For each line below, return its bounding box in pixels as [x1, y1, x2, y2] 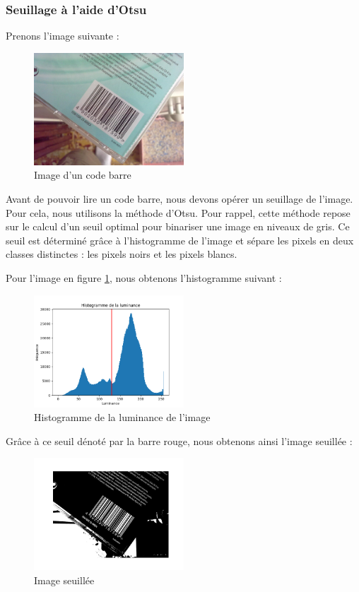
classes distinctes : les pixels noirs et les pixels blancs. [6, 247, 237, 261]
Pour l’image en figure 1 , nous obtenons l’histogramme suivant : [6, 270, 282, 285]
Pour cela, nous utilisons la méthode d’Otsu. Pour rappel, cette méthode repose [6, 205, 351, 220]
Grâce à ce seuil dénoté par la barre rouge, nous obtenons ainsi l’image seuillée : [6, 433, 353, 448]
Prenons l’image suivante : [6, 28, 119, 43]
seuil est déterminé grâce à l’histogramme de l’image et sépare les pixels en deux [6, 232, 354, 247]
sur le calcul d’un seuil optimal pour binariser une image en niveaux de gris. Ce [6, 219, 350, 234]
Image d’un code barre [34, 167, 131, 182]
